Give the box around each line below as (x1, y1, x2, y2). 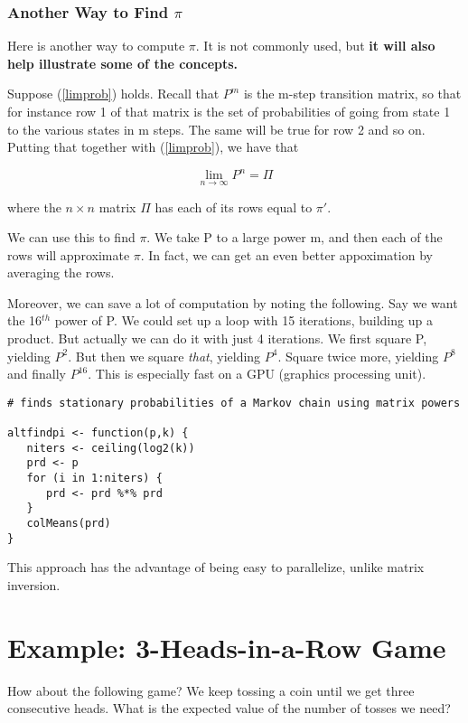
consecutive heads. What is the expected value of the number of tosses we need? (7, 699, 451, 718)
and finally (7, 364, 66, 383)
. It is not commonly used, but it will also (195, 36, 435, 55)
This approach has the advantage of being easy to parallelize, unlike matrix (7, 558, 425, 577)
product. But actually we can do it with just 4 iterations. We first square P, (7, 329, 427, 348)
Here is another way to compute (7, 36, 185, 55)
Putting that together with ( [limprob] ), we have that (7, 137, 299, 156)
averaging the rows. (7, 263, 115, 282)
